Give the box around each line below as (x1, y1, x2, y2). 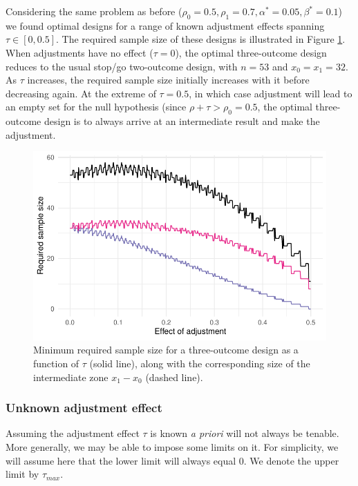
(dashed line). (145, 369, 203, 384)
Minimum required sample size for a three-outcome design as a (33, 342, 299, 357)
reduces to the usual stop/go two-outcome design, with (6, 59, 238, 73)
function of (33, 356, 79, 370)
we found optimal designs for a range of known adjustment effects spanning (6, 18, 325, 32)
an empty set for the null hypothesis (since (6, 99, 187, 114)
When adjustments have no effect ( (6, 45, 153, 59)
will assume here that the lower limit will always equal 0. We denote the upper (6, 453, 339, 467)
